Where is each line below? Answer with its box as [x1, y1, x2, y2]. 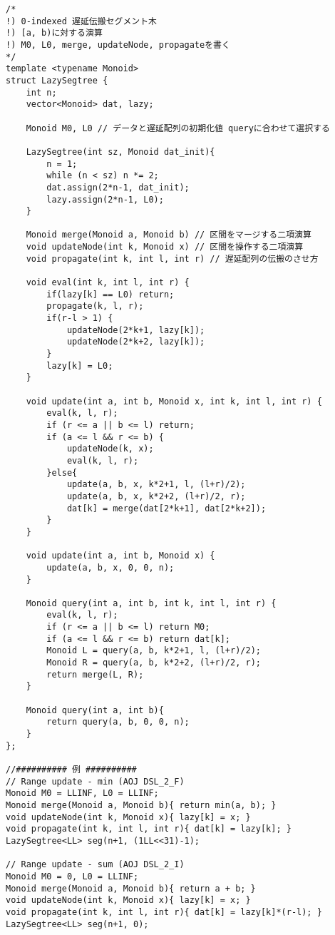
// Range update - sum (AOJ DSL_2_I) [6, 859, 185, 870]
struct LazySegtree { [6, 75, 108, 86]
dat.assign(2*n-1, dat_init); [46, 182, 190, 193]
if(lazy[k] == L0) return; [46, 289, 175, 300]
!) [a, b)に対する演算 [6, 28, 103, 39]
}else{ [46, 467, 78, 478]
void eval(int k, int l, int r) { [26, 277, 190, 288]
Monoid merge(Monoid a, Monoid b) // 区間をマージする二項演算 [26, 230, 311, 240]
